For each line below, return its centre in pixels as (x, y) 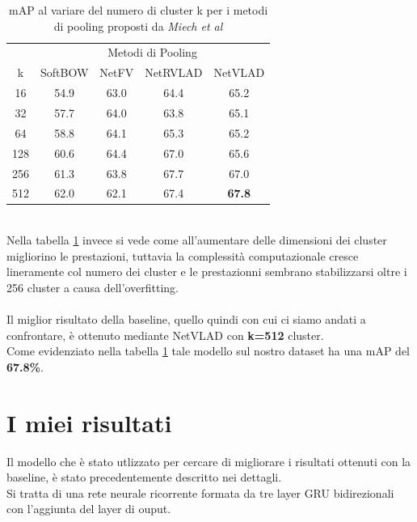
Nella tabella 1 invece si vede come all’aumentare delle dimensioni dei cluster (197, 240)
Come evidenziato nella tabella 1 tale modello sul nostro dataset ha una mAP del (208, 351)
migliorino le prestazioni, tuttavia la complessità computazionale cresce (183, 255)
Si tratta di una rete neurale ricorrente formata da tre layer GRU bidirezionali (200, 492)
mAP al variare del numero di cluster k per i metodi (138, 10)
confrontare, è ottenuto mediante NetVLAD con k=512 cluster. (165, 335)
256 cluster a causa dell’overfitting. (93, 287)
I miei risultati (89, 422)
